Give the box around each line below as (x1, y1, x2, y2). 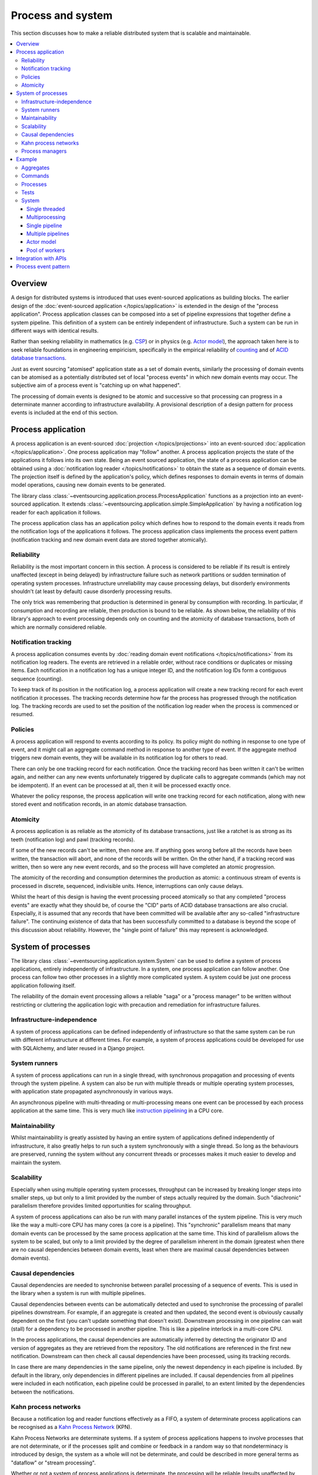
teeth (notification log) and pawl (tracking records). (11, 835, 135, 843)
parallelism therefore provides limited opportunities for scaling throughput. (11, 1202, 191, 1209)
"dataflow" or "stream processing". (11, 1459, 96, 1466)
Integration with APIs (16, 255, 67, 262)
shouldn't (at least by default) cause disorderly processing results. (11, 588, 172, 595)
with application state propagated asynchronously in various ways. (11, 1088, 173, 1095)
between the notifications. (11, 1388, 75, 1395)
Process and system (11, 9, 113, 22)
